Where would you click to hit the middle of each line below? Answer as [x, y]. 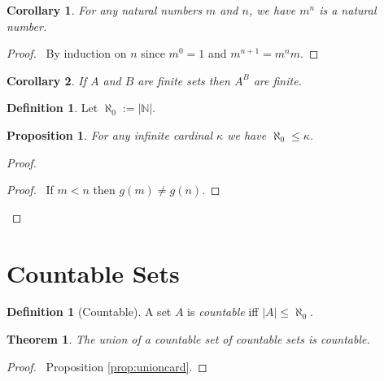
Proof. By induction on [67, 53]
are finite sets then [184, 80]
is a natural [348, 10]
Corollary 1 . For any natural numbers [104, 10]
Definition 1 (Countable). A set [89, 312]
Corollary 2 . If [46, 80]
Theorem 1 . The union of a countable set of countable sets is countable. [188, 339]
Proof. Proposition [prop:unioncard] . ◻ [107, 366]
